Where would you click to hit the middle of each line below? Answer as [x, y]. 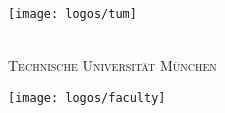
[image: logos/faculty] [87, 97]
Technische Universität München [112, 65]
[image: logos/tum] [72, 14]
